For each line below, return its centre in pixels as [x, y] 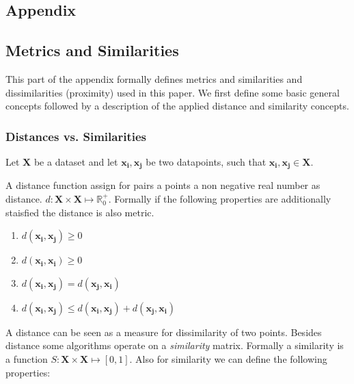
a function [27, 359]
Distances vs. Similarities [76, 136]
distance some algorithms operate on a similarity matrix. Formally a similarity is [175, 345]
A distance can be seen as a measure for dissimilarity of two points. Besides [164, 332]
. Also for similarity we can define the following [228, 359]
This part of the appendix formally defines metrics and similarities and [154, 78]
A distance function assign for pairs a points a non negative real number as [163, 185]
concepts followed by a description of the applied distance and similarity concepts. [177, 106]
